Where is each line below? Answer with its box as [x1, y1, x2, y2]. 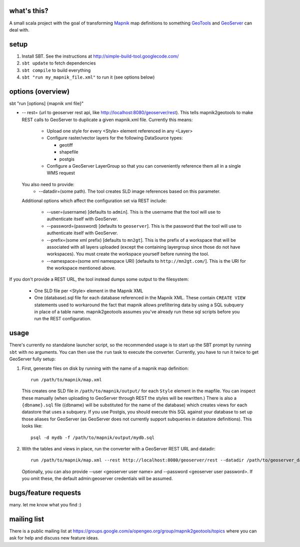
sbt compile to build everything [21, 67, 91, 73]
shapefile [59, 149, 78, 155]
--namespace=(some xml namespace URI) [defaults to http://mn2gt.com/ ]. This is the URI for [46, 258, 246, 264]
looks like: [21, 423, 42, 429]
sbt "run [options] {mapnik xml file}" [9, 100, 84, 106]
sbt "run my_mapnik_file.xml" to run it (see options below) [21, 74, 155, 80]
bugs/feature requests [9, 488, 81, 497]
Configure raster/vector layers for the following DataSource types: [46, 135, 183, 141]
